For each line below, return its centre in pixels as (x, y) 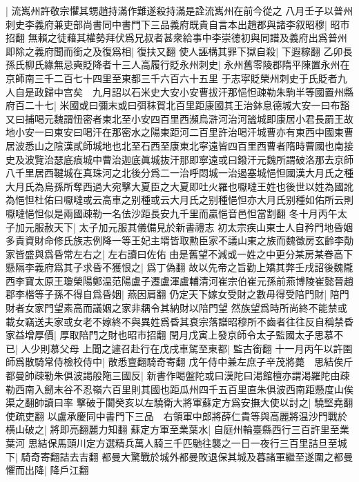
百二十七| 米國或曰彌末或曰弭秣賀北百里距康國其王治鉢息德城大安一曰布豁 (182, 105)
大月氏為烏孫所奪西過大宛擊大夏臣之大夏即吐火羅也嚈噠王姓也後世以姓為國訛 (179, 186)
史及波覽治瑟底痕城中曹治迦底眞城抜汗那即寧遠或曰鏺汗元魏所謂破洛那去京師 (179, 159)
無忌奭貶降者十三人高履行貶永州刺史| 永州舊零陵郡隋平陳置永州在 (202, 64)
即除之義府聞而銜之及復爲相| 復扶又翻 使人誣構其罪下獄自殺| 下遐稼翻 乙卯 (174, 51)
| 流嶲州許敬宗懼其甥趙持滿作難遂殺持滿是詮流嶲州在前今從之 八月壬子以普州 (179, 10)
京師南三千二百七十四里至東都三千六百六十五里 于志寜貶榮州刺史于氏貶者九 (176, 78)
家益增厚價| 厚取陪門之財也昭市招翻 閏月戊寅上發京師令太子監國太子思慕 (170, 335)
